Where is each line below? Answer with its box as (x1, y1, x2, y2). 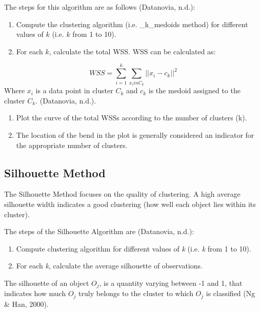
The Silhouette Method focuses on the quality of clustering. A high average (4, 189, 241, 199)
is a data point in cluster (35, 85, 113, 96)
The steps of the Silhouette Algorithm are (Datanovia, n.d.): (4, 226, 194, 237)
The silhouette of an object (4, 277, 89, 288)
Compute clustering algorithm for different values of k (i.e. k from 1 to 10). (16, 243, 251, 254)
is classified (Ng (206, 288, 255, 299)
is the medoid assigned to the (148, 85, 241, 96)
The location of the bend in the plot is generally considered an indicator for (16, 129, 254, 140)
